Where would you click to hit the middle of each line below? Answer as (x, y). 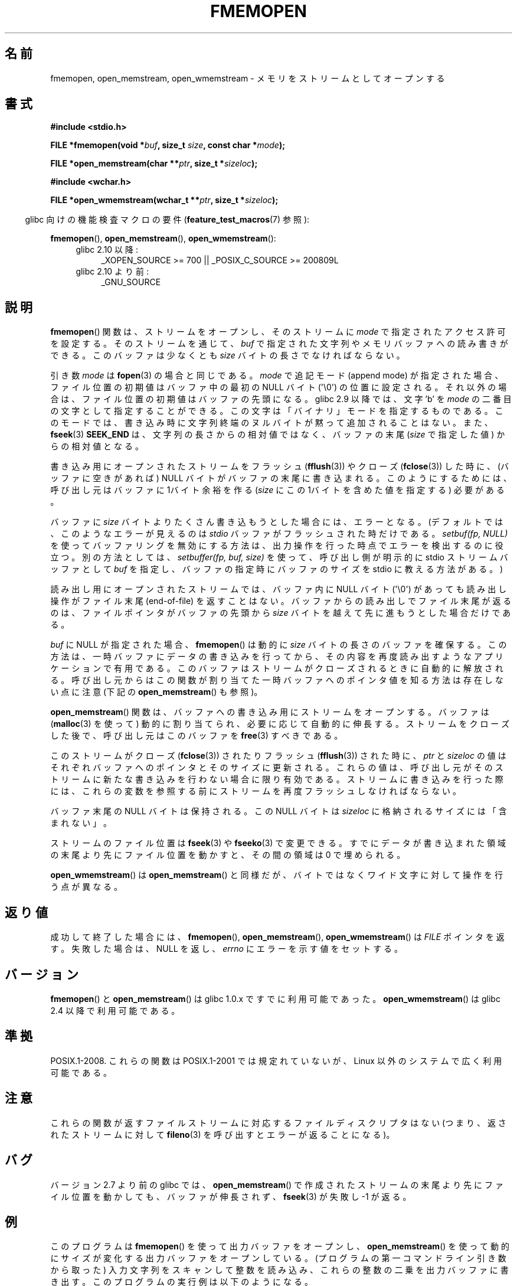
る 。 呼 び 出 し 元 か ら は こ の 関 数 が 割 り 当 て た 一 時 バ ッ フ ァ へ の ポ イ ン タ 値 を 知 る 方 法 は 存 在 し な (277, 680)
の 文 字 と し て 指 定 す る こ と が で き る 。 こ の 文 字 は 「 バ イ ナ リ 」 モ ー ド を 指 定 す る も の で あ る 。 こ (277, 411)
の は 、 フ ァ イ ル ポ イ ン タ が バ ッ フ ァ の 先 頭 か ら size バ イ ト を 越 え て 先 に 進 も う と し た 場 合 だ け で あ (281, 613)
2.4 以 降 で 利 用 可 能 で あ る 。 (115, 1010)
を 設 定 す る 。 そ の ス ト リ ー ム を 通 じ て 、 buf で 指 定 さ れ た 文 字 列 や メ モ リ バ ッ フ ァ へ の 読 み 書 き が (279, 344)
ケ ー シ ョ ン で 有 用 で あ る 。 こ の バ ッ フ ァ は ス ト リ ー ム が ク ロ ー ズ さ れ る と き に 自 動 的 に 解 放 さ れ (277, 668)
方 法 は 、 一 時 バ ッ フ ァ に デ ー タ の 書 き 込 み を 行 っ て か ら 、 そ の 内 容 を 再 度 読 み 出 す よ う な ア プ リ (277, 657)
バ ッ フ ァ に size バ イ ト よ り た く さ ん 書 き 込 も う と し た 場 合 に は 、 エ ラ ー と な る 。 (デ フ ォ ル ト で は (277, 522)
